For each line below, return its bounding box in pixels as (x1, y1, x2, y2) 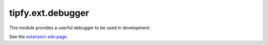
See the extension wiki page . (9, 34, 68, 40)
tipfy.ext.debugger (9, 7, 89, 18)
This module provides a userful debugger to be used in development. (9, 25, 151, 31)
